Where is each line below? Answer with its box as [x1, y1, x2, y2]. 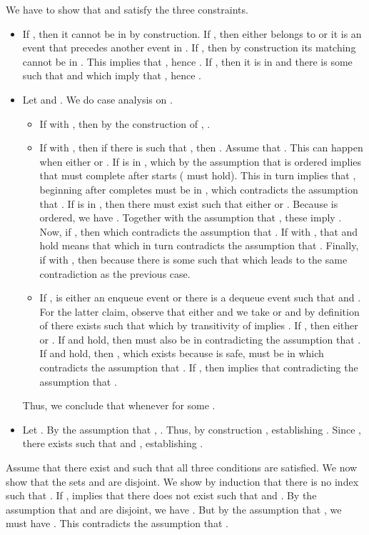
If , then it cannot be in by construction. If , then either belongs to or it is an [22, 26, 362, 41]
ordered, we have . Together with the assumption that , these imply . [39, 210, 342, 225]
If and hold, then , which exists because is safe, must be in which [39, 346, 324, 361]
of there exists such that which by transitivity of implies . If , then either [39, 318, 358, 333]
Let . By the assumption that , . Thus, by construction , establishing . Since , [22, 421, 361, 436]
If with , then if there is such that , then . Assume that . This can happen [39, 140, 363, 155]
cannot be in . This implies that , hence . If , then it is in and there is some [22, 54, 353, 69]
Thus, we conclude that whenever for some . [22, 398, 216, 413]
